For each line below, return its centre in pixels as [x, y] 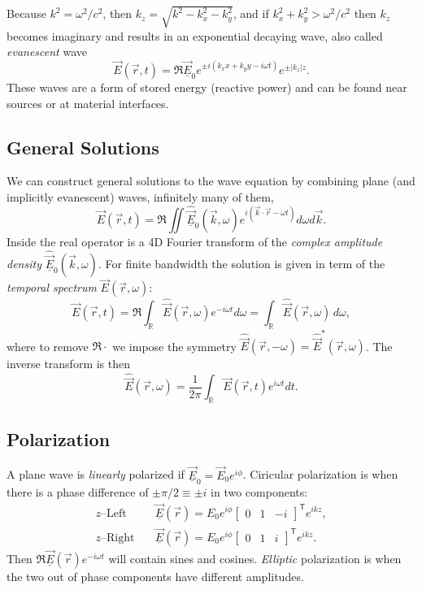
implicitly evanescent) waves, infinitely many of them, [140, 196]
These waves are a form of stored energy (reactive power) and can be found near [207, 87]
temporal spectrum [52, 287]
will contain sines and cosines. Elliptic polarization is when [255, 559]
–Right [118, 538]
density [24, 264]
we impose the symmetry [174, 346]
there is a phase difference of [78, 491]
